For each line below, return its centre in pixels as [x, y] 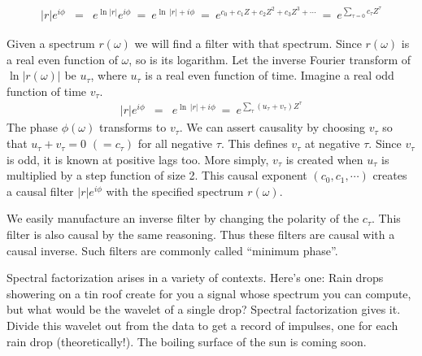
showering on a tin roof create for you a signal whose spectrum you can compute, [209, 293]
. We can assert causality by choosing [272, 127]
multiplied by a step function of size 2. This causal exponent [157, 175]
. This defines [254, 143]
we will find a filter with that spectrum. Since [248, 43]
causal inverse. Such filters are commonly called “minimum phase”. [172, 250]
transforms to [133, 127]
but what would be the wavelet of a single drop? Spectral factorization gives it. [204, 309]
